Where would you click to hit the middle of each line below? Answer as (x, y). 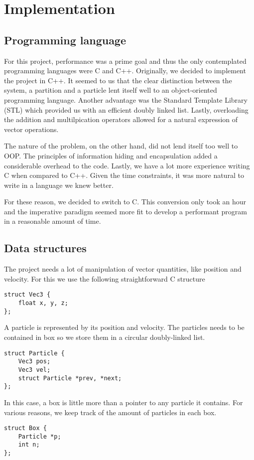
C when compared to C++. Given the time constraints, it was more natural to (124, 175)
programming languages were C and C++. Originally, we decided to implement (125, 71)
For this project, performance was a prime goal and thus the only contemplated (125, 61)
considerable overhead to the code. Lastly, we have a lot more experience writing (127, 165)
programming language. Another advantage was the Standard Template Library (126, 99)
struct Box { (25, 428)
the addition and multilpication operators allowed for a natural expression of (121, 119)
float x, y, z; (43, 303)
